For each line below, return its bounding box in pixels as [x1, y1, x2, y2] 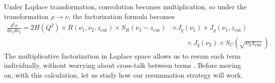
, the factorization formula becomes [68, 11, 175, 21]
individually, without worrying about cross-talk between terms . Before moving [4, 60, 241, 70]
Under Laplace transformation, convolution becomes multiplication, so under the [4, 1, 247, 11]
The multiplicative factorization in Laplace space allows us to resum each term [4, 50, 241, 61]
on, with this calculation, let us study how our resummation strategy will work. [4, 69, 243, 80]
